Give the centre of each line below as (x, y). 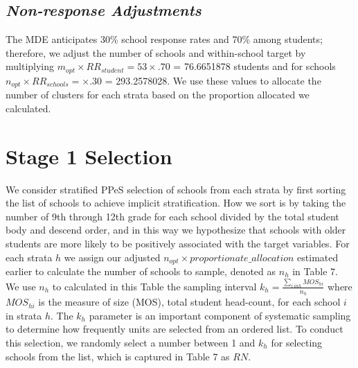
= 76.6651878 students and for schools (254, 66)
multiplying (30, 66)
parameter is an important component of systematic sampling (220, 315)
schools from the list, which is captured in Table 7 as (118, 356)
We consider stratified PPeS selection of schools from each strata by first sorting (176, 189)
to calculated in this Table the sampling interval (154, 286)
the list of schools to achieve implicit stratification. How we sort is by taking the (176, 203)
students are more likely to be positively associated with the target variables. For (178, 243)
